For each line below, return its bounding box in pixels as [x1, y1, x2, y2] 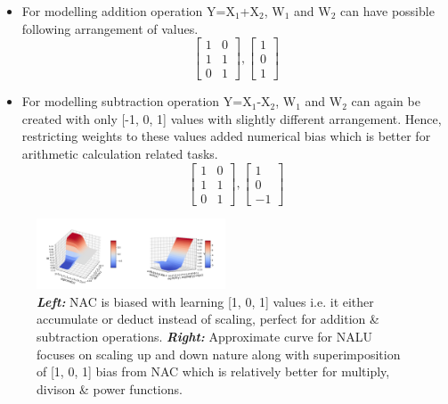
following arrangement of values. [21, 19, 199, 37]
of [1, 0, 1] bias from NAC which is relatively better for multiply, [37, 362, 390, 381]
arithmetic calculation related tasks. [21, 144, 218, 163]
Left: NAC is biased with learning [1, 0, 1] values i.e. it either [37, 292, 374, 310]
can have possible [339, 2, 435, 20]
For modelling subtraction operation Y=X [21, 92, 252, 111]
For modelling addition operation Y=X [21, 2, 235, 20]
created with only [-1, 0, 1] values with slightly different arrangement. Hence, [21, 109, 442, 128]
